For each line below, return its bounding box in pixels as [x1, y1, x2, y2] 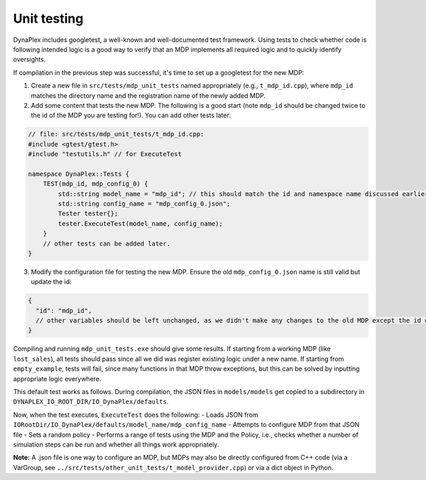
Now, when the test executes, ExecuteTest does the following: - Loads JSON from [13, 410, 258, 419]
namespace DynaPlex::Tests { [28, 170, 130, 178]
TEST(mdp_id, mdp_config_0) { [43, 180, 148, 188]
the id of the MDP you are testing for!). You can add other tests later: [31, 111, 231, 120]
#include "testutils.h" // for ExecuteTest [28, 150, 182, 158]
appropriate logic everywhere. [13, 374, 102, 383]
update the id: [31, 278, 72, 286]
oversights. [13, 55, 46, 64]
